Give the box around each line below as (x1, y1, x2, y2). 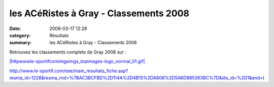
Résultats (49, 32, 69, 38)
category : (9, 32, 31, 38)
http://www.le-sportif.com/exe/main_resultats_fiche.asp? (9, 68, 128, 74)
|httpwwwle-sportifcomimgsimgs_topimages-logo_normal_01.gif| (9, 59, 145, 65)
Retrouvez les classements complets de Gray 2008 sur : (9, 49, 127, 55)
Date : (9, 25, 21, 32)
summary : (9, 40, 32, 46)
